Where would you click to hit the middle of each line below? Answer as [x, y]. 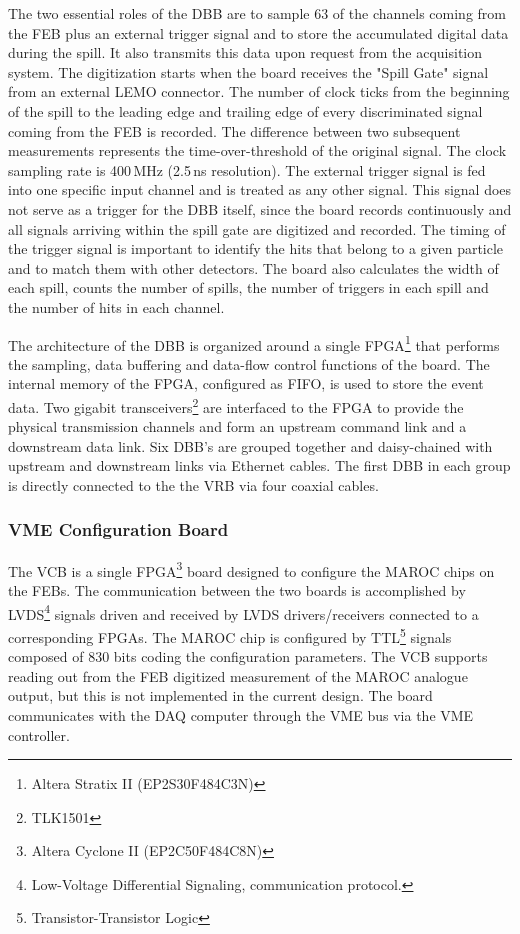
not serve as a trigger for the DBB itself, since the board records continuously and [260, 208]
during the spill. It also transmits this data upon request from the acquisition [245, 52]
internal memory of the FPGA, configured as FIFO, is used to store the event [246, 383]
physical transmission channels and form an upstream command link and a [237, 426]
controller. [39, 734]
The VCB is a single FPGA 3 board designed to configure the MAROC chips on [251, 569]
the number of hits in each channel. [116, 306]
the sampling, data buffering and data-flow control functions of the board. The [249, 363]
